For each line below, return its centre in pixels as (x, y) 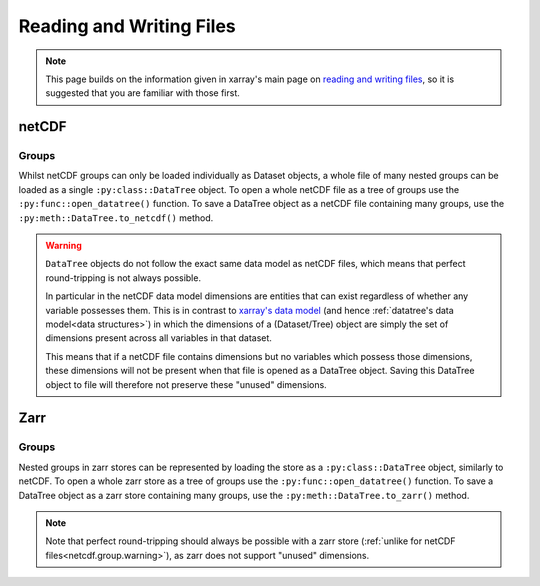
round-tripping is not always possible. (123, 277)
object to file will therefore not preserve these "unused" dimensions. (186, 384)
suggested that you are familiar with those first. (142, 93)
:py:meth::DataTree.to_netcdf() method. (116, 217)
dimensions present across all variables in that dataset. (158, 338)
